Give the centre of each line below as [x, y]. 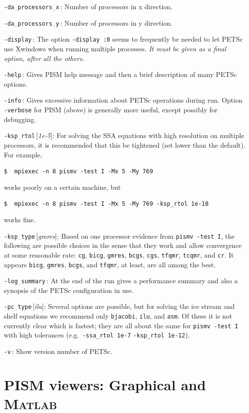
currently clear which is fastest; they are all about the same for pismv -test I [121, 325]
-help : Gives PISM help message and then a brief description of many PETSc [120, 74]
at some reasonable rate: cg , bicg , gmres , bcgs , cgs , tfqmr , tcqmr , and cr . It [119, 254]
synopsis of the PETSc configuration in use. [69, 290]
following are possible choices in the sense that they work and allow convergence [123, 245]
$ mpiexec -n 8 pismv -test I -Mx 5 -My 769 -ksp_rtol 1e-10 [106, 204]
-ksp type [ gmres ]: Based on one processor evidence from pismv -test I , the [119, 236]
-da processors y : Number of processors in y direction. [88, 23]
